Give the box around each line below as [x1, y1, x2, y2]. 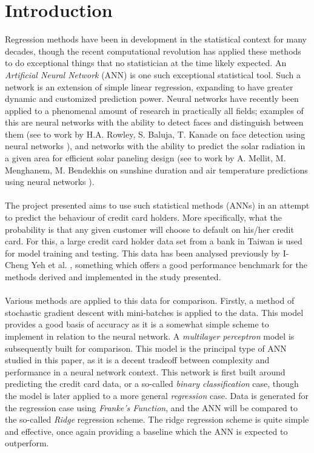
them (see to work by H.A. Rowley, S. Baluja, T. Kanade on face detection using [5, 127, 306, 140]
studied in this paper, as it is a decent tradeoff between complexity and [5, 354, 270, 366]
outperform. [5, 437, 49, 449]
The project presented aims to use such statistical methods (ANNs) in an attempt [5, 199, 310, 212]
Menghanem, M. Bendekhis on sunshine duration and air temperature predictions [5, 163, 308, 176]
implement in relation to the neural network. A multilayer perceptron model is [5, 329, 295, 342]
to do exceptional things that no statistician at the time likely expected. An [5, 56, 287, 69]
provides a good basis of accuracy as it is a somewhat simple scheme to [5, 318, 269, 331]
